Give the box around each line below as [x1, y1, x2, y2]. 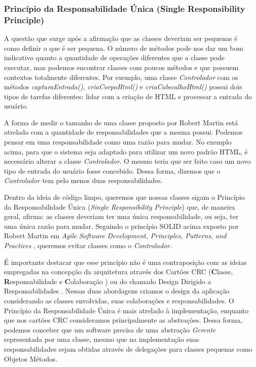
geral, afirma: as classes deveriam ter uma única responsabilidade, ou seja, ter [4, 211, 239, 221]
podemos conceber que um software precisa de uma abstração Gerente [4, 324, 216, 334]
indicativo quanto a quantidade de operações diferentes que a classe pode [4, 52, 225, 63]
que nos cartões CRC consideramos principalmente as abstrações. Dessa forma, [4, 315, 243, 325]
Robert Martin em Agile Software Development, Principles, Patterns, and [4, 230, 226, 241]
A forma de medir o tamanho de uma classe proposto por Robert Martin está [4, 117, 238, 127]
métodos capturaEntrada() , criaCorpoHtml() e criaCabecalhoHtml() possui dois [4, 81, 242, 92]
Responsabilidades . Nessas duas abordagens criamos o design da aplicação [4, 286, 230, 296]
